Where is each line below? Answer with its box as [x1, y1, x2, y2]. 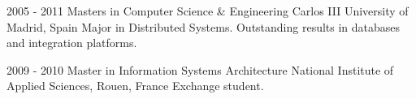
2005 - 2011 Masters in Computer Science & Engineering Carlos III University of [6, 2, 409, 19]
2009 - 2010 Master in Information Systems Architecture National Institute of [6, 61, 394, 78]
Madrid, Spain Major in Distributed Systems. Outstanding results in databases [6, 18, 401, 35]
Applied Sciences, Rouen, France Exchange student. [6, 77, 264, 94]
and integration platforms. [6, 34, 137, 51]
